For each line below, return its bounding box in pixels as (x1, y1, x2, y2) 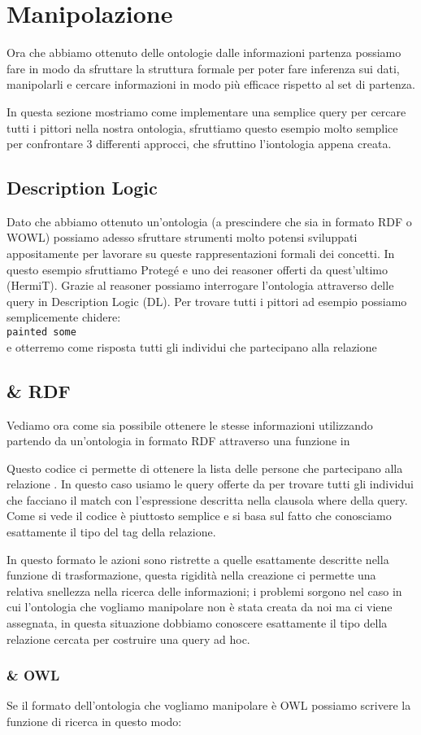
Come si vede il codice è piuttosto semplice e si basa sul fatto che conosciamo (7, 507, 392, 524)
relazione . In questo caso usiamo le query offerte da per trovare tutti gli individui (7, 475, 414, 492)
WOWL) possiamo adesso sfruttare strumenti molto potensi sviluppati (7, 229, 358, 246)
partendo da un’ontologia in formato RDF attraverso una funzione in (7, 432, 350, 449)
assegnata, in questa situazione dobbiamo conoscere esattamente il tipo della (7, 615, 388, 632)
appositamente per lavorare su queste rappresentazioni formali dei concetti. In (7, 245, 395, 262)
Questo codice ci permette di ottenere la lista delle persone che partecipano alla (7, 459, 403, 476)
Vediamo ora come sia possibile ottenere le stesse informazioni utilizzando (7, 416, 373, 433)
